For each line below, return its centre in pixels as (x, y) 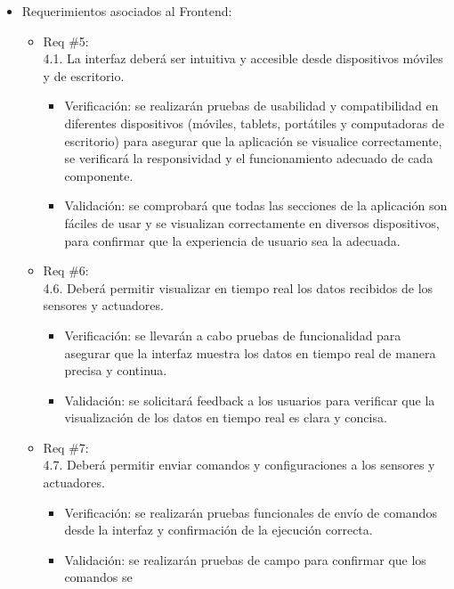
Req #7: (66, 447)
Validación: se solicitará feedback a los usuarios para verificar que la (250, 400)
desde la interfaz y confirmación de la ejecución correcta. (219, 530)
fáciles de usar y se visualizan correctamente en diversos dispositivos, (252, 222)
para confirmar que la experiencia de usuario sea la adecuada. (232, 240)
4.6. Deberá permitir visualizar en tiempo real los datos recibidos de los (238, 287)
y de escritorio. (84, 75)
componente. (99, 175)
